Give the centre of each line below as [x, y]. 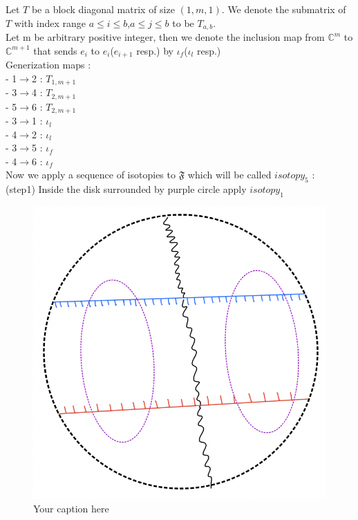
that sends [55, 50]
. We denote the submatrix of [284, 9]
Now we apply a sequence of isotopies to [91, 175]
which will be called [229, 175]
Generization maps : [48, 65]
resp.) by [155, 50]
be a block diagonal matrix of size [103, 9]
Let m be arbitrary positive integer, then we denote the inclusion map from [165, 37]
